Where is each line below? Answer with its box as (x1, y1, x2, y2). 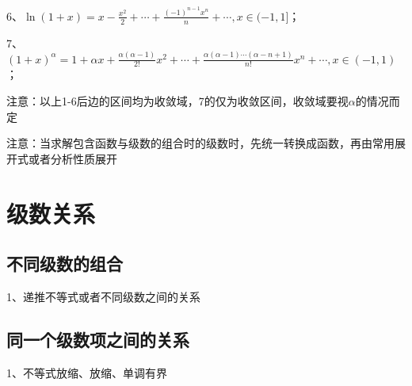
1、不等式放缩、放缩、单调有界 (6, 364, 167, 380)
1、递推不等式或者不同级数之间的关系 (6, 288, 200, 304)
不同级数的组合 (6, 251, 123, 276)
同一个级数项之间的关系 (6, 327, 189, 351)
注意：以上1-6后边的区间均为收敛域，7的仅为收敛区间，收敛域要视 (6, 93, 349, 109)
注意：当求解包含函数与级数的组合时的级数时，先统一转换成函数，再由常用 (6, 135, 395, 151)
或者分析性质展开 (28, 150, 117, 166)
